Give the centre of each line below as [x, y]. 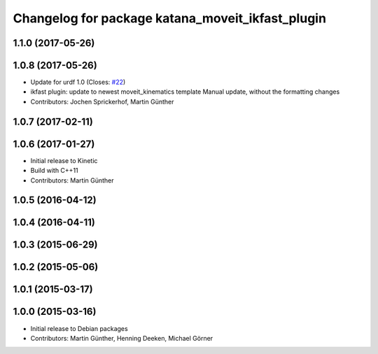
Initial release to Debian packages [79, 328]
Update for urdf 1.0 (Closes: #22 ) [78, 82]
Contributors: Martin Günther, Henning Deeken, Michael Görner [122, 338]
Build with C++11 [54, 171]
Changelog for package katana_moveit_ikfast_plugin [170, 18]
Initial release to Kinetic [64, 160]
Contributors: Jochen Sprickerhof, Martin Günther [102, 101]
